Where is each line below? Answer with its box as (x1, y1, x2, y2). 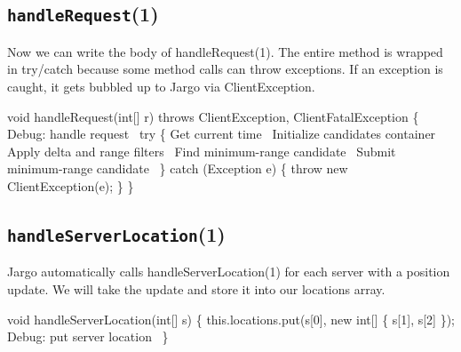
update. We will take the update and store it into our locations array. (7, 279, 385, 298)
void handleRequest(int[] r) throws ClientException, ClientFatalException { (7, 107, 419, 125)
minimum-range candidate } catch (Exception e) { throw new (7, 159, 348, 178)
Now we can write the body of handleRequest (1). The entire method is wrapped (7, 42, 443, 60)
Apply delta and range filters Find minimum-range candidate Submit (7, 141, 396, 160)
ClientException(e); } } (7, 176, 134, 195)
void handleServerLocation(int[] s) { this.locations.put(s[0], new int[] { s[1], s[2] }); (7, 309, 456, 328)
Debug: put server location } (7, 327, 169, 346)
